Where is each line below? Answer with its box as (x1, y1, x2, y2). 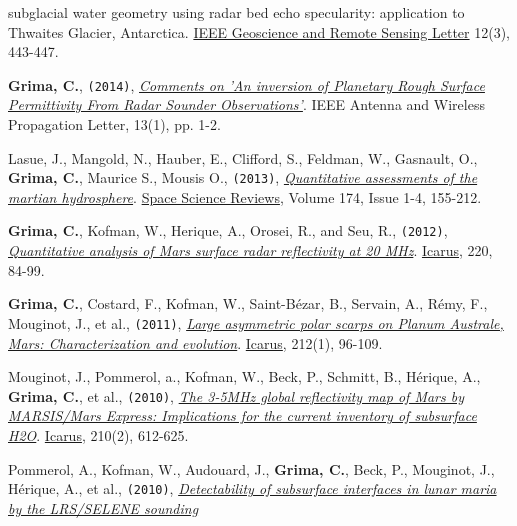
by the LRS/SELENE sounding (8, 497, 199, 518)
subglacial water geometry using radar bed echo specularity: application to (8, 2, 465, 22)
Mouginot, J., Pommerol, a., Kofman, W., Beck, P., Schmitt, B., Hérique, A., (8, 366, 481, 387)
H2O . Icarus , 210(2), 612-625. (8, 425, 189, 445)
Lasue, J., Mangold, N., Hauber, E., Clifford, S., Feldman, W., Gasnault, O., (8, 147, 478, 168)
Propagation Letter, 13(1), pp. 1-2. (8, 114, 221, 135)
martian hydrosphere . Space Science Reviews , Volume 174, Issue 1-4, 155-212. (8, 186, 482, 207)
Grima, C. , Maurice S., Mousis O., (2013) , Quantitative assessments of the (8, 167, 478, 188)
